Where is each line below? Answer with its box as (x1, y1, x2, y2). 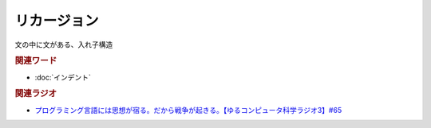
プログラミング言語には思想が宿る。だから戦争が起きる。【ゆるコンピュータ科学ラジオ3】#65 (34, 105, 342, 114)
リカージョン (14, 12, 99, 29)
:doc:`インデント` (34, 72, 92, 82)
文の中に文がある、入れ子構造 (14, 40, 113, 49)
